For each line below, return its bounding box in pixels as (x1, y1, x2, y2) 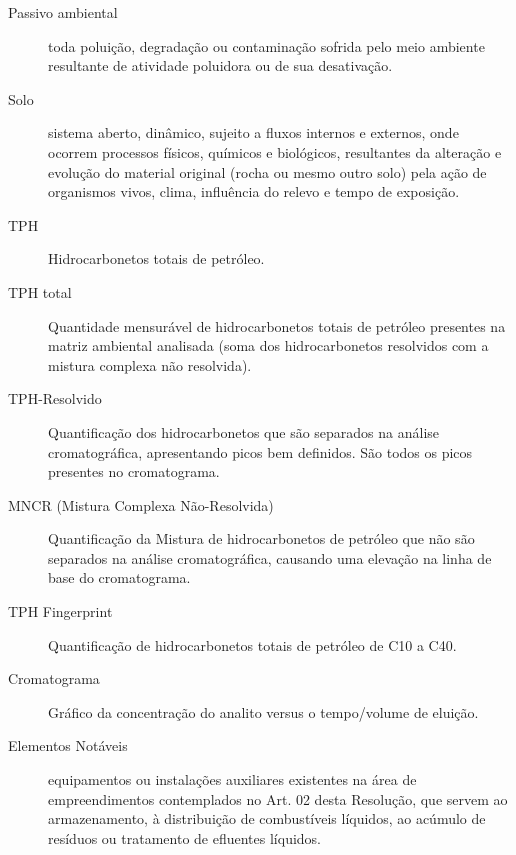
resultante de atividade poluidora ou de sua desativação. (48, 55, 393, 76)
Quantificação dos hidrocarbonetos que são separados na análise (48, 421, 440, 442)
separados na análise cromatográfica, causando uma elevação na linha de (48, 547, 492, 568)
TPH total (8, 281, 72, 302)
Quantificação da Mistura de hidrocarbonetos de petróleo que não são (48, 528, 475, 549)
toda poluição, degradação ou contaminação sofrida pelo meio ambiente (48, 35, 485, 56)
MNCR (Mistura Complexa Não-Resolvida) (8, 494, 274, 515)
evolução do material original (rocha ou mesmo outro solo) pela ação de (48, 161, 487, 182)
